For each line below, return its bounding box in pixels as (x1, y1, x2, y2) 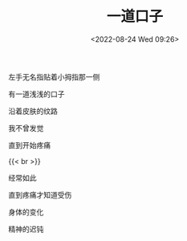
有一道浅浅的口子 (8, 89, 65, 99)
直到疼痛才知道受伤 (8, 190, 72, 199)
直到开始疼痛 (8, 140, 51, 149)
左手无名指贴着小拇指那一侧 (8, 71, 100, 81)
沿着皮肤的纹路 (8, 106, 58, 116)
